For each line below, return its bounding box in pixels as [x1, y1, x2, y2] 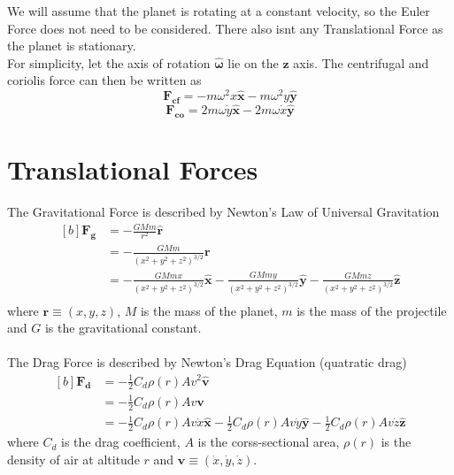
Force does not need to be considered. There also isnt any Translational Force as [7, 19, 443, 37]
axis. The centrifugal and [293, 53, 429, 72]
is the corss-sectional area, [197, 433, 340, 451]
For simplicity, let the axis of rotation [7, 53, 211, 72]
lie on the [227, 53, 279, 72]
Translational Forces [7, 151, 258, 188]
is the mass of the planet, [140, 301, 278, 319]
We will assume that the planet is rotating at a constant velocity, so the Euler [7, 2, 430, 19]
